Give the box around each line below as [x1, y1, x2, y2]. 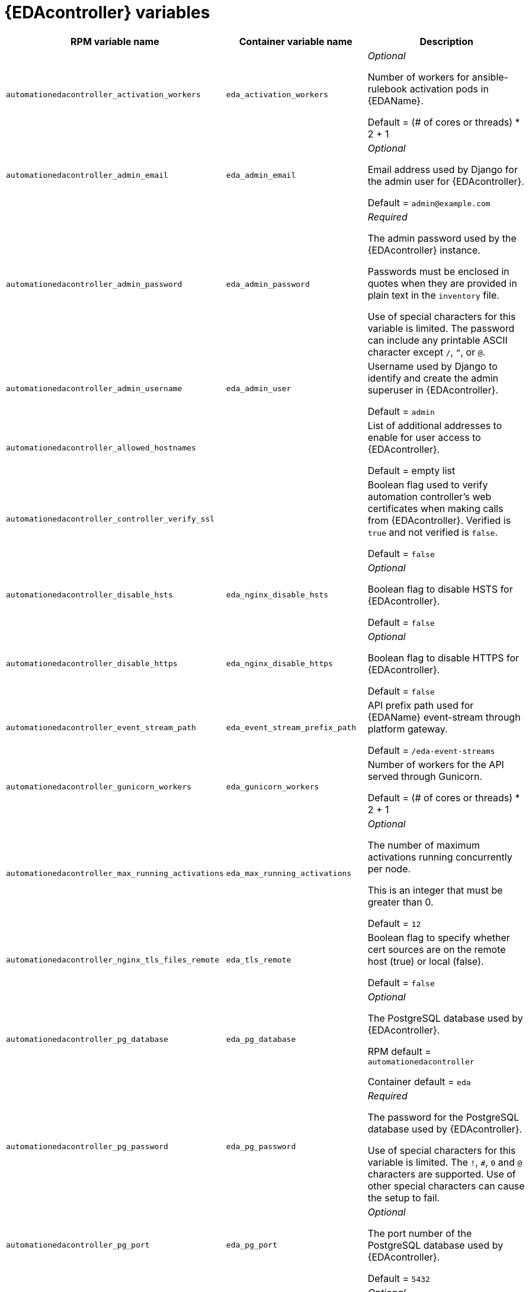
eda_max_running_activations [226, 869, 352, 878]
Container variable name [239, 35, 352, 47]
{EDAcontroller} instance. [367, 244, 480, 256]
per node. [367, 862, 411, 875]
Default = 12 [367, 917, 421, 929]
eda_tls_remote [226, 955, 291, 965]
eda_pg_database [226, 1034, 296, 1044]
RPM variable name [70, 35, 159, 47]
